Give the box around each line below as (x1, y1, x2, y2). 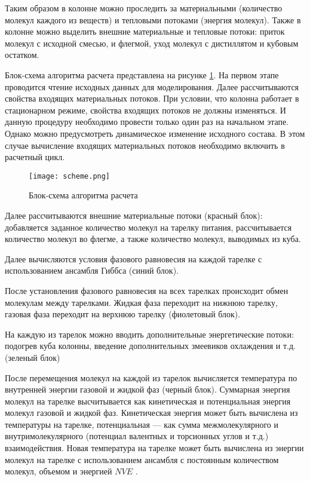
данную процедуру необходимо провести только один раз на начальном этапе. (5, 115, 289, 128)
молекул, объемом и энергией (5, 465, 112, 477)
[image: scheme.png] (29, 171, 111, 180)
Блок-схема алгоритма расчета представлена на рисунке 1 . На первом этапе (5, 68, 279, 81)
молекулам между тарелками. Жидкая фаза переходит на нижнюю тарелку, (5, 296, 278, 308)
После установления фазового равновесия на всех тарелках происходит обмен (5, 284, 288, 296)
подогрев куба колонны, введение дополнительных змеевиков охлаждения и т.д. (5, 339, 296, 352)
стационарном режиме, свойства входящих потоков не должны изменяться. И (5, 103, 286, 116)
